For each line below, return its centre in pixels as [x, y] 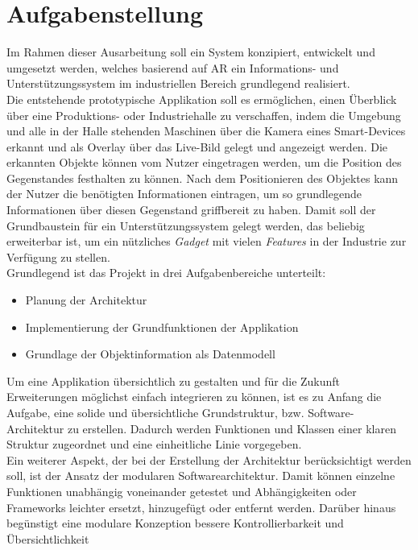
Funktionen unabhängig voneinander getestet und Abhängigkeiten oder [182, 491]
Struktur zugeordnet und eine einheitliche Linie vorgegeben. [154, 444]
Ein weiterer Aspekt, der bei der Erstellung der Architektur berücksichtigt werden [209, 459]
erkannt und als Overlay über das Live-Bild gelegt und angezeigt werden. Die [197, 146]
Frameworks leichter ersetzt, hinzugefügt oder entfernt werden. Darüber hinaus [201, 507]
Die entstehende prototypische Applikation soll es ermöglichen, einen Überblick [202, 99]
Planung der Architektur [86, 300]
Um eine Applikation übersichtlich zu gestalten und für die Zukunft [174, 380]
